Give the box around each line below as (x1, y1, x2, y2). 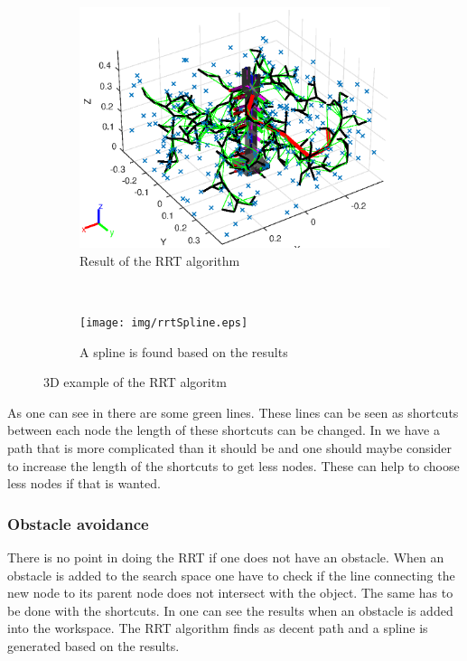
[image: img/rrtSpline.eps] (79, 316, 248, 329)
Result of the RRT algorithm (79, 250, 240, 269)
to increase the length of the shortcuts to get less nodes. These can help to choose (7, 456, 460, 475)
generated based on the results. (7, 636, 180, 655)
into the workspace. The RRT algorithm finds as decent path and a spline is (7, 619, 428, 637)
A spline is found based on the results (79, 342, 288, 361)
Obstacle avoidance (7, 512, 149, 534)
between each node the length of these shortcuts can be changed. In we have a (7, 420, 440, 439)
